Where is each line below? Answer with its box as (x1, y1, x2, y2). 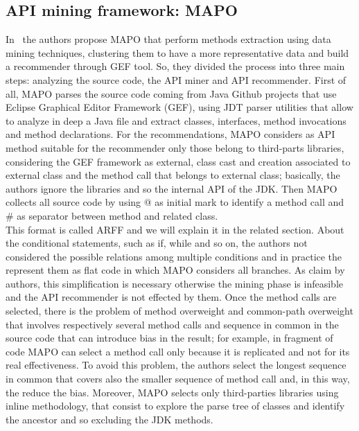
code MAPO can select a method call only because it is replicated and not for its (6, 344, 350, 358)
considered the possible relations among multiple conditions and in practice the (6, 249, 342, 263)
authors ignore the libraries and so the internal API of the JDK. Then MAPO (6, 181, 338, 195)
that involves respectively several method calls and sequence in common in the (6, 317, 339, 331)
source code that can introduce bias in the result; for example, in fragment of (6, 331, 333, 345)
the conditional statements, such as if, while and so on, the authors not (6, 236, 308, 250)
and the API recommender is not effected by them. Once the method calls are (6, 290, 337, 304)
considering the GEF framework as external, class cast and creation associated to (6, 154, 351, 168)
